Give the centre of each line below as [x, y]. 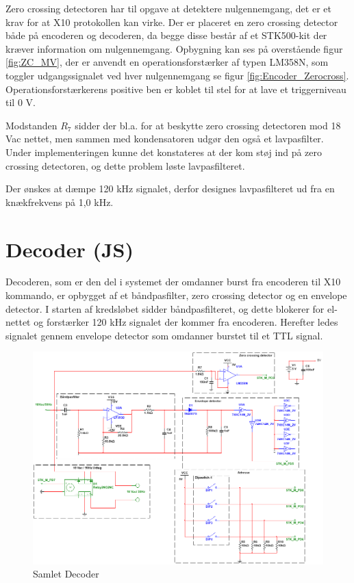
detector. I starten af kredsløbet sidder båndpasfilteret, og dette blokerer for [165, 308]
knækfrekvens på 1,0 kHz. [60, 202]
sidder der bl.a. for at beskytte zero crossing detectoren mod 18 [208, 125]
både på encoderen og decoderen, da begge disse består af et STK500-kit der [166, 35]
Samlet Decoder [66, 574]
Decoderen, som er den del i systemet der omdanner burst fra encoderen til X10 [173, 282]
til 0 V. [21, 102]
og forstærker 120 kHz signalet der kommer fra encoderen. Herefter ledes [186, 322]
